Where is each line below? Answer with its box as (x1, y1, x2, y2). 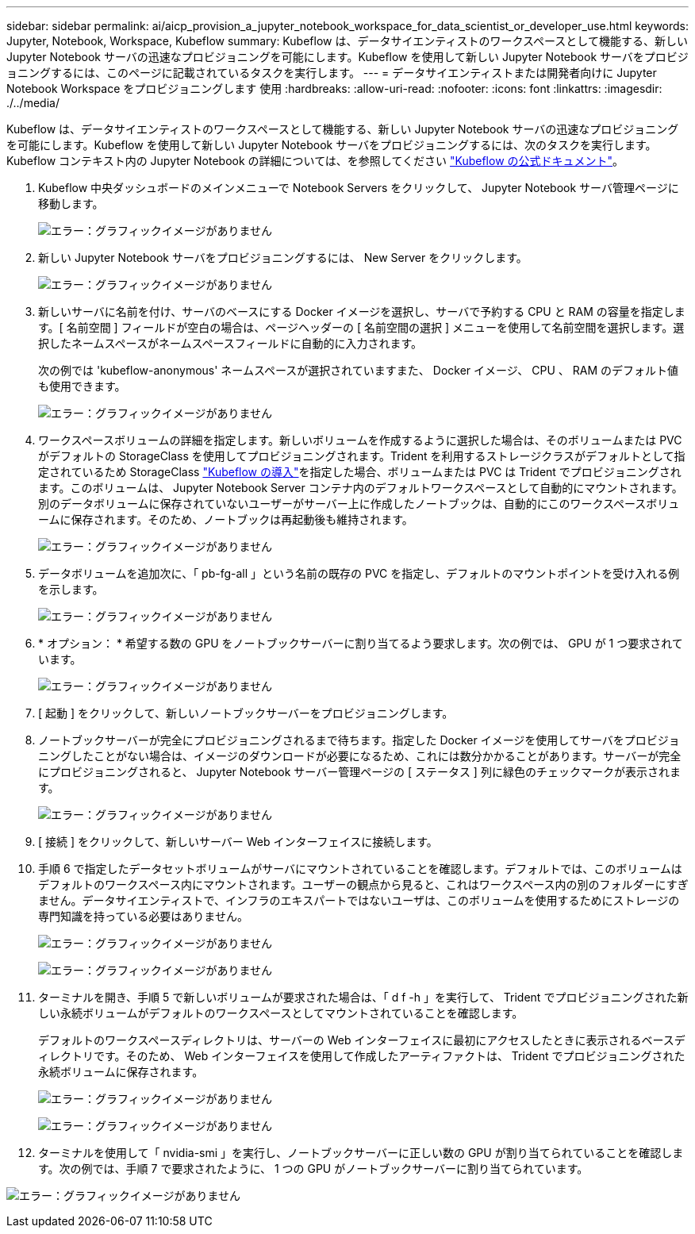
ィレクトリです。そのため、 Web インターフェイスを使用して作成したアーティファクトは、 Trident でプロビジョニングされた (38, 1049, 685, 1063)
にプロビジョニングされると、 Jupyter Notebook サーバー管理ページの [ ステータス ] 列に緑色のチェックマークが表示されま (38, 765, 681, 778)
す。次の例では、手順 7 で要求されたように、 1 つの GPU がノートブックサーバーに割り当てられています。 (38, 1162, 589, 1175)
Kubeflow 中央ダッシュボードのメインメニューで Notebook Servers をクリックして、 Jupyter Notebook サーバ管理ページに (38, 181, 679, 194)
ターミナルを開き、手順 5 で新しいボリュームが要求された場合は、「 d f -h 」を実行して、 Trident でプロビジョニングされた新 (38, 990, 689, 1004)
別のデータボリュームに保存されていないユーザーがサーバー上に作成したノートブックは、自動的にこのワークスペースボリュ (38, 497, 680, 510)
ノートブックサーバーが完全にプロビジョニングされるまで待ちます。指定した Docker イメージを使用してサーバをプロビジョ (38, 733, 680, 747)
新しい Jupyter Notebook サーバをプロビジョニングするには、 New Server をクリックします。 (38, 251, 528, 264)
